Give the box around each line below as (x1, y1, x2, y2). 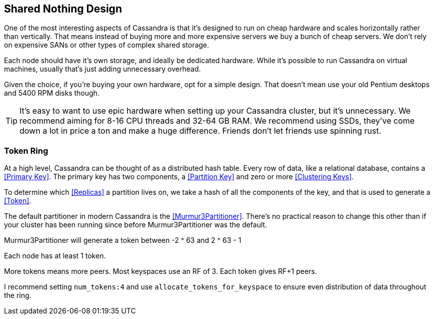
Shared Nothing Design (4, 3, 122, 15)
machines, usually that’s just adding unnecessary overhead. (4, 65, 201, 74)
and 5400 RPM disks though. (4, 89, 99, 98)
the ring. (4, 291, 31, 300)
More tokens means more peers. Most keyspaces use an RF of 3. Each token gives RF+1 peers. (4, 267, 317, 276)
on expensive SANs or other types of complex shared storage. (4, 41, 209, 50)
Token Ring (4, 145, 48, 156)
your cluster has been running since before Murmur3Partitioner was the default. (4, 220, 267, 229)
